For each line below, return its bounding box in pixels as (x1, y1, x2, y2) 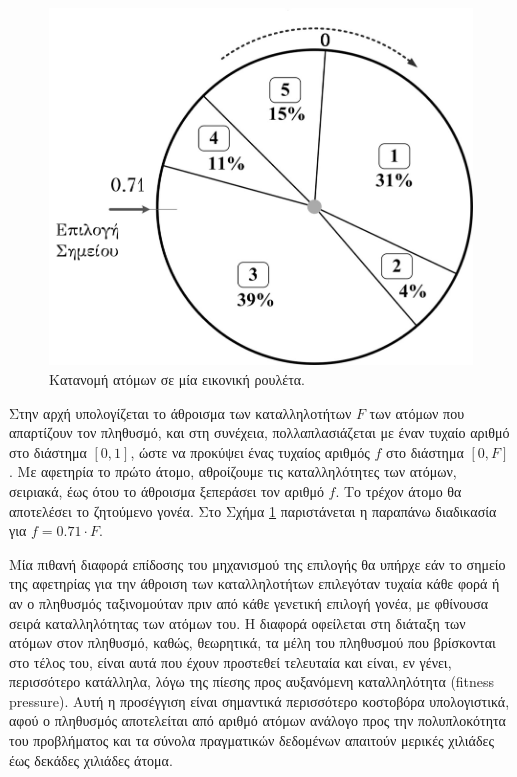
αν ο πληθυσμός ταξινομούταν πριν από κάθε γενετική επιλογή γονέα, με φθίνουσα (9, 592, 489, 613)
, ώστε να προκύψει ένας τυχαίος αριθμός (130, 441, 370, 462)
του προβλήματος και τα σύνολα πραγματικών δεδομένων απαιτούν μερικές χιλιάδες (9, 730, 494, 751)
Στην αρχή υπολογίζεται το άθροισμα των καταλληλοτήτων (9, 402, 352, 423)
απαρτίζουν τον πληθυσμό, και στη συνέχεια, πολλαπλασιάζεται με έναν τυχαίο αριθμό (9, 422, 510, 443)
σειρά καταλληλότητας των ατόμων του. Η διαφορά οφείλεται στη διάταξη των (9, 612, 466, 633)
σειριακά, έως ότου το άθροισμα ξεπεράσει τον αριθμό (9, 480, 324, 501)
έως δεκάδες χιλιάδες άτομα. (9, 749, 173, 770)
